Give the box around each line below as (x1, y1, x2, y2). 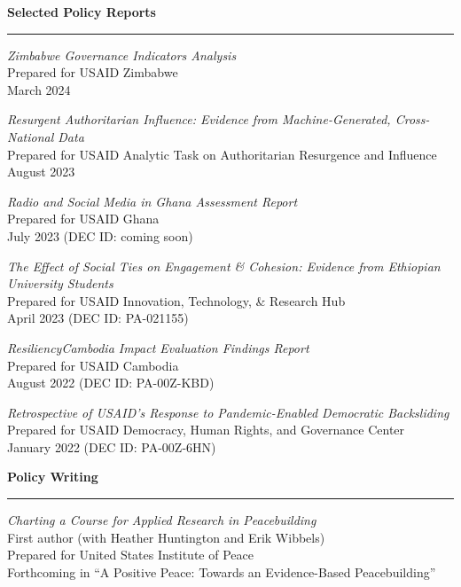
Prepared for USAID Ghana (7, 209, 160, 228)
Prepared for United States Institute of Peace (7, 545, 254, 564)
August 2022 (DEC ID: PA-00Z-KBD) (7, 373, 215, 392)
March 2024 (7, 80, 71, 98)
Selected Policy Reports (7, 3, 156, 20)
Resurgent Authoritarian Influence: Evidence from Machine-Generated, (7, 110, 391, 129)
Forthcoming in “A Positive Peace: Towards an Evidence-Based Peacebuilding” (7, 562, 436, 581)
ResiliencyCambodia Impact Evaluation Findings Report (7, 338, 309, 356)
